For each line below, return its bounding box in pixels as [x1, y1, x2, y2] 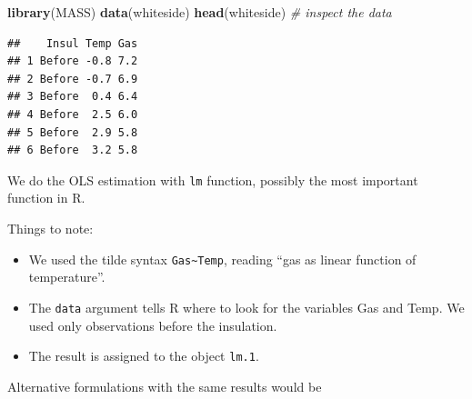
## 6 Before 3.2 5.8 [7, 144, 138, 157]
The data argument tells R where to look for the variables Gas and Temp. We [28, 297, 465, 316]
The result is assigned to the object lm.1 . [28, 346, 259, 365]
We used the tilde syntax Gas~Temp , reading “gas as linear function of [28, 249, 417, 268]
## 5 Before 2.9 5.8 [7, 125, 138, 139]
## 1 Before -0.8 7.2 [7, 55, 138, 68]
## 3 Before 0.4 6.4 [7, 90, 138, 104]
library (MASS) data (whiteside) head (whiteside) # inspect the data [7, 3, 392, 21]
